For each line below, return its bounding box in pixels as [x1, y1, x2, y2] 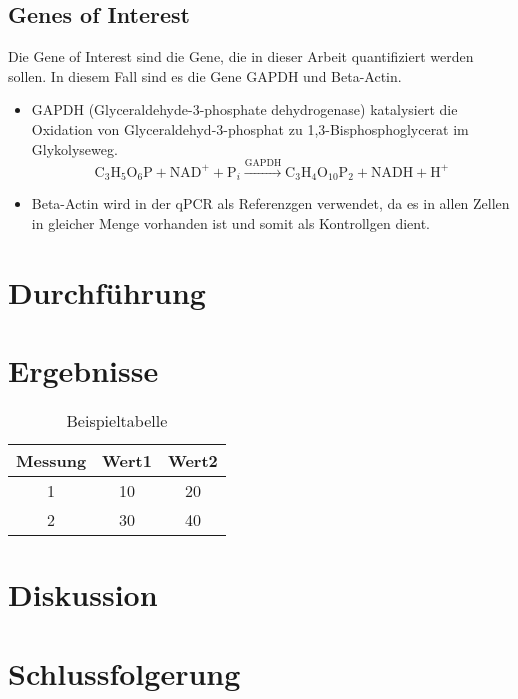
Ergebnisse [8, 350, 159, 391]
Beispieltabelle [66, 409, 168, 433]
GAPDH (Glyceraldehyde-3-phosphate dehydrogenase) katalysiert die [31, 99, 458, 120]
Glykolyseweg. [31, 138, 118, 159]
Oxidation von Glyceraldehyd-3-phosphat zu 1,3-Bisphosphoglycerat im [31, 118, 469, 139]
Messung [16, 449, 87, 473]
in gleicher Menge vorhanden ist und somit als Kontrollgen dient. [31, 213, 430, 234]
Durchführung [8, 271, 206, 312]
